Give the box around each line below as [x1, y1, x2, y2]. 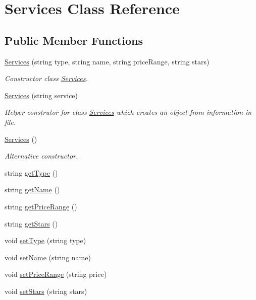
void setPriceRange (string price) [5, 269, 107, 279]
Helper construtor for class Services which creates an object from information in [5, 107, 252, 117]
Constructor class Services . [5, 73, 88, 84]
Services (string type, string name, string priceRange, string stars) [5, 56, 210, 66]
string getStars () [5, 218, 58, 229]
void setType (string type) [5, 235, 86, 246]
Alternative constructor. [5, 151, 78, 161]
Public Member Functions [5, 32, 143, 48]
